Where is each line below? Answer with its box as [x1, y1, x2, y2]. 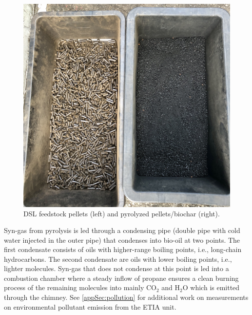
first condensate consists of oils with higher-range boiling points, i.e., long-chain [4, 244, 242, 254]
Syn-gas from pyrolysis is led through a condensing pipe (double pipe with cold [4, 225, 240, 235]
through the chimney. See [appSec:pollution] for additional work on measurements [4, 292, 249, 302]
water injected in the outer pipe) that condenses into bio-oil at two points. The [4, 234, 240, 245]
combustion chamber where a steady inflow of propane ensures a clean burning [4, 273, 239, 283]
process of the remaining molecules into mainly [4, 282, 144, 293]
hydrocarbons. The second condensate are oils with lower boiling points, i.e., [4, 253, 232, 264]
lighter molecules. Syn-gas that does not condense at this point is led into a [4, 263, 229, 273]
